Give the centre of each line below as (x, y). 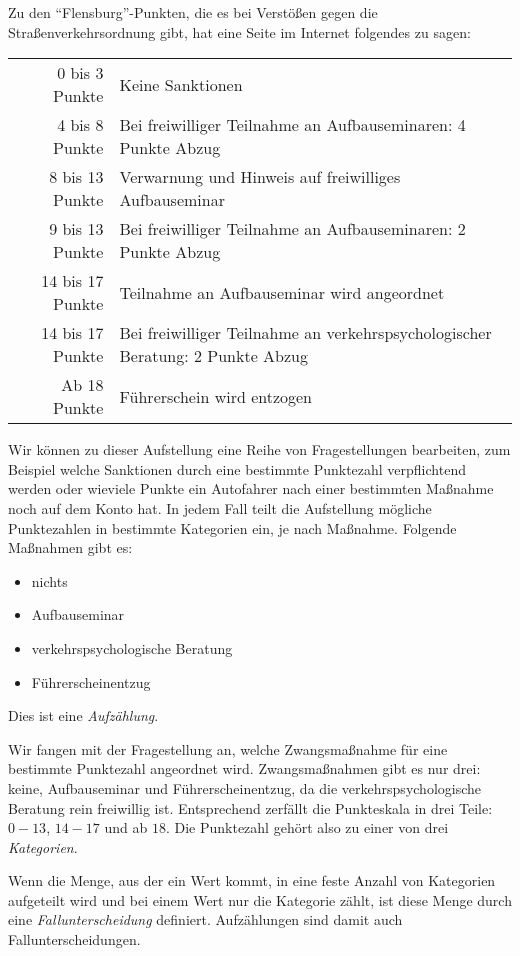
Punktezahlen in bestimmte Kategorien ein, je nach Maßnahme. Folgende (232, 527)
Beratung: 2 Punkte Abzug (213, 356)
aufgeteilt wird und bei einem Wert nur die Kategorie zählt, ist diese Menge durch (260, 899)
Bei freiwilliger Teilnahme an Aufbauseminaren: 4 (292, 125)
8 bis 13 (76, 177)
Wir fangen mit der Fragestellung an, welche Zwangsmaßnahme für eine (228, 748)
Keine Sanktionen (181, 84)
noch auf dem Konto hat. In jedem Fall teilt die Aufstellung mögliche (220, 507)
